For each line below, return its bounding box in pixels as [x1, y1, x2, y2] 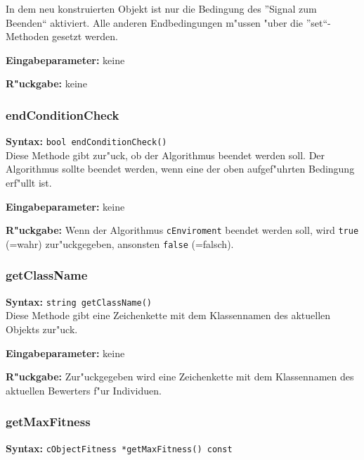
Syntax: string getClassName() [6, 294, 152, 309]
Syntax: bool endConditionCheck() [6, 134, 167, 149]
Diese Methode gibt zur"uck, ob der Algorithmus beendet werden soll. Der [6, 147, 325, 162]
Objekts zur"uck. [6, 322, 78, 336]
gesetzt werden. [52, 29, 118, 44]
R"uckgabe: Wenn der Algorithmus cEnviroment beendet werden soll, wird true [6, 223, 359, 237]
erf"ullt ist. [6, 175, 52, 190]
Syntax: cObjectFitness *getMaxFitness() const [6, 440, 233, 455]
